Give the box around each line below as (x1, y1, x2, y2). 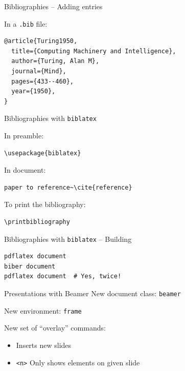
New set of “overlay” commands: (4, 322, 106, 333)
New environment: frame (4, 305, 82, 316)
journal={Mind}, (11, 68, 66, 75)
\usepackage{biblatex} (4, 149, 81, 157)
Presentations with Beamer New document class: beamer (4, 288, 181, 299)
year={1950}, (11, 88, 56, 95)
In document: (4, 164, 46, 175)
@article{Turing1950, (4, 37, 78, 45)
